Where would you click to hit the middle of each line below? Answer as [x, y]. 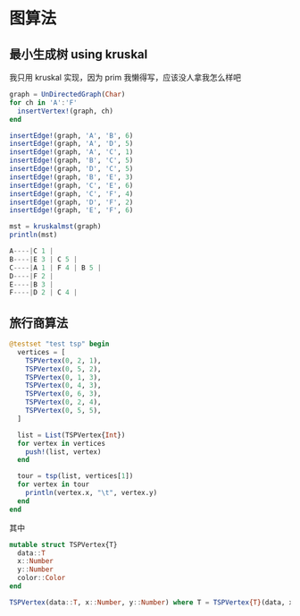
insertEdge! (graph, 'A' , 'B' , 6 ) [71, 135]
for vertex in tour [54, 484]
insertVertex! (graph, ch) [66, 111]
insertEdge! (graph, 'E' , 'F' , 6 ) [71, 210]
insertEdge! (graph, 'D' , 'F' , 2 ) [71, 202]
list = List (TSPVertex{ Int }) [71, 435]
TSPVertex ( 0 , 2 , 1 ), [63, 360]
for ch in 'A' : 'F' [43, 103]
